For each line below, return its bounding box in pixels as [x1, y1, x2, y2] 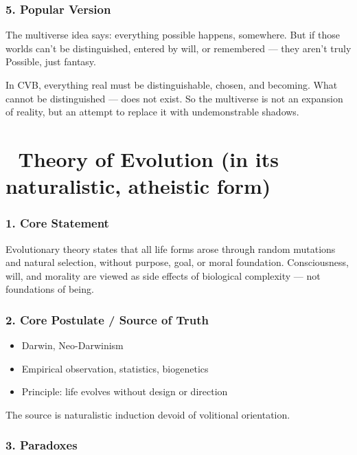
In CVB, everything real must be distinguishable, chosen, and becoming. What [5, 78, 338, 91]
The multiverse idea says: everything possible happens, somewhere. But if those [5, 27, 341, 42]
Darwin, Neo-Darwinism [21, 338, 124, 353]
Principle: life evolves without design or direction [21, 384, 228, 399]
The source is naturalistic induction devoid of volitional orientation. [5, 407, 290, 421]
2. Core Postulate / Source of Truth [5, 311, 209, 328]
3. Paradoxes [5, 436, 78, 454]
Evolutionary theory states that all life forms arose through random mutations [5, 241, 336, 256]
